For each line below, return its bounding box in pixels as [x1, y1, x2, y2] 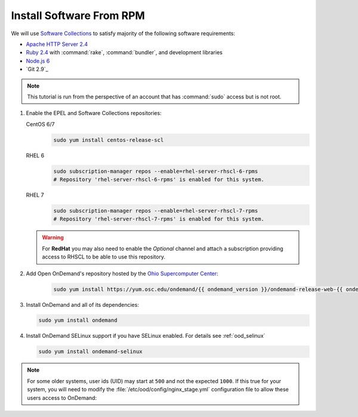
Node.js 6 [26, 57, 50, 64]
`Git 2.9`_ [26, 66, 48, 73]
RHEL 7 [26, 191, 44, 198]
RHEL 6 [26, 152, 45, 159]
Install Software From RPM [11, 9, 146, 22]
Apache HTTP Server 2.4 [26, 41, 88, 48]
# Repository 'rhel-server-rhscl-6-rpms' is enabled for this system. [53, 176, 265, 183]
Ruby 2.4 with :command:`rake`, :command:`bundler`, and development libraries [26, 49, 223, 56]
